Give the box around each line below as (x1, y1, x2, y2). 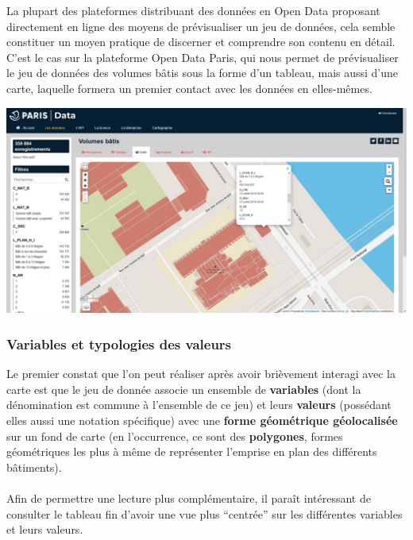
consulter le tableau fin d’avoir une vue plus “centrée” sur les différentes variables (6, 505, 403, 522)
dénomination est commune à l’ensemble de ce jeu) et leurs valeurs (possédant (6, 396, 392, 413)
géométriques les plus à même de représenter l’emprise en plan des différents (6, 443, 377, 460)
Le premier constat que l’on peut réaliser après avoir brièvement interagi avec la (6, 365, 396, 382)
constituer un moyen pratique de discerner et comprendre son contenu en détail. (6, 33, 396, 50)
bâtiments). (6, 458, 62, 475)
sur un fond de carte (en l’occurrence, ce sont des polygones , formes (6, 427, 343, 444)
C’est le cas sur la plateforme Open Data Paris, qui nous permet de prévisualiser (6, 48, 399, 65)
